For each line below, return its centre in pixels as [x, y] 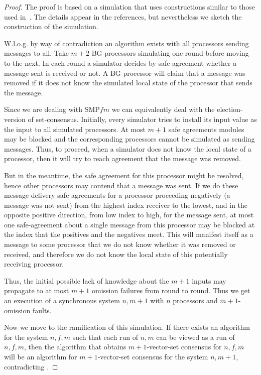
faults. [42, 310]
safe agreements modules [206, 129]
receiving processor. [34, 264]
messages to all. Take [36, 53]
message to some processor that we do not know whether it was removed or [120, 244]
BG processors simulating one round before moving [170, 53]
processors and [195, 300]
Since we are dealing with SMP [52, 109]
